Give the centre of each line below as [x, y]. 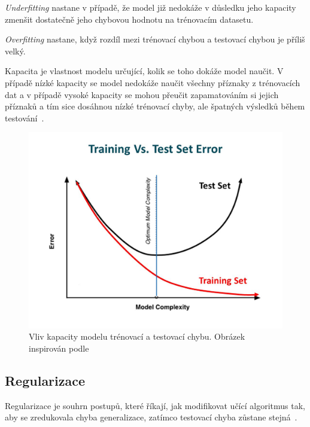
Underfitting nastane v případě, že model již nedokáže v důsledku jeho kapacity [151, 7]
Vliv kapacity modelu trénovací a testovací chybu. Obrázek [137, 336]
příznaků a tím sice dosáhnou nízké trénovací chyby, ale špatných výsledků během [155, 106]
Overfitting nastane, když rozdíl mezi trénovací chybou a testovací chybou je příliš [155, 39]
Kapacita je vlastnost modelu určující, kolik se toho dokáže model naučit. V [144, 71]
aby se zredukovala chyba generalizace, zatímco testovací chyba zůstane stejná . [151, 417]
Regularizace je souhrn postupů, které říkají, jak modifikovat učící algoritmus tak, [155, 405]
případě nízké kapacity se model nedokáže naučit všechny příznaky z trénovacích [153, 82]
